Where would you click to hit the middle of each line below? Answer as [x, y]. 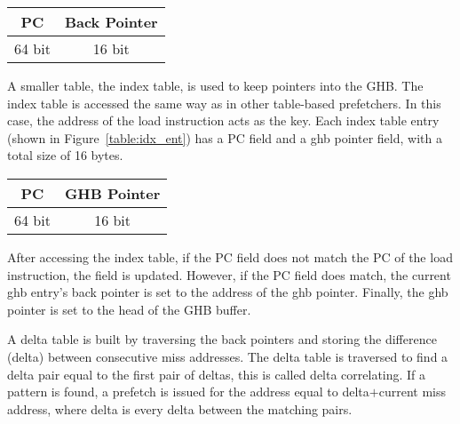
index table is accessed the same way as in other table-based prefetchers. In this [224, 103]
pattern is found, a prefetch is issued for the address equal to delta [188, 392]
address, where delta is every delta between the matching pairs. [180, 408]
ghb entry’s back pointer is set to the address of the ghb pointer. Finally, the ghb [228, 292]
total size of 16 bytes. [65, 155]
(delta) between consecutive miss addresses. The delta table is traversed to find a [228, 356]
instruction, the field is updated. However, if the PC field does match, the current [229, 274]
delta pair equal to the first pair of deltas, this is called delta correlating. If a [217, 374]
